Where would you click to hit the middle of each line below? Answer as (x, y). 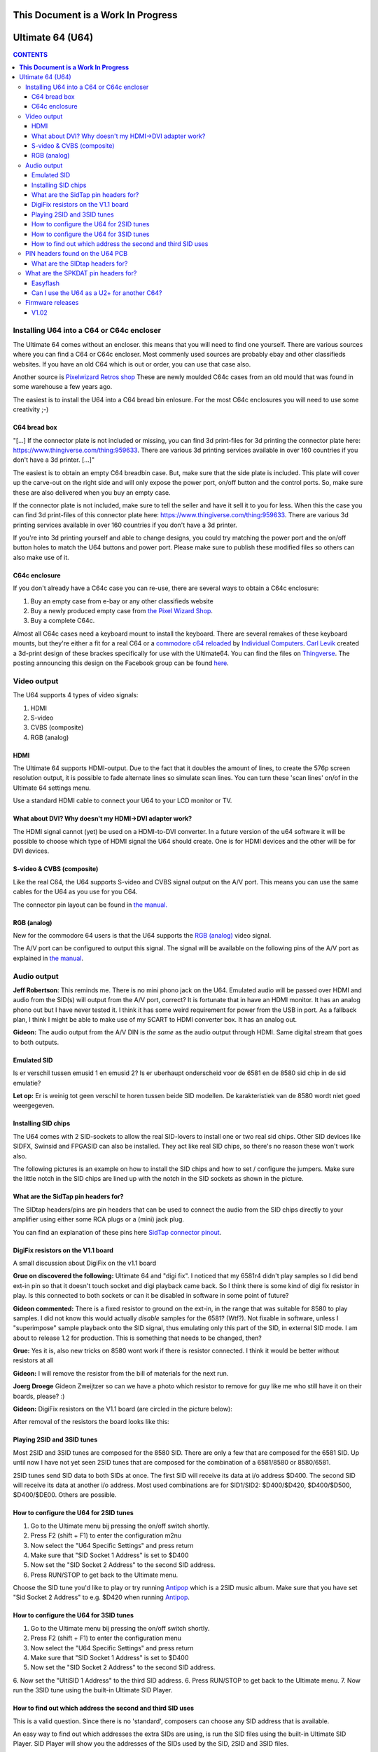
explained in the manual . (48, 958)
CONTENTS (30, 54)
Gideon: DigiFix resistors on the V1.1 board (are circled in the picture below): (122, 1409)
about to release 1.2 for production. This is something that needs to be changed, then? (138, 1338)
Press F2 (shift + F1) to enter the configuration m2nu (106, 1535)
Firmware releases (52, 303)
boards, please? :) (39, 1396)
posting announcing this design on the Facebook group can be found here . (121, 663)
